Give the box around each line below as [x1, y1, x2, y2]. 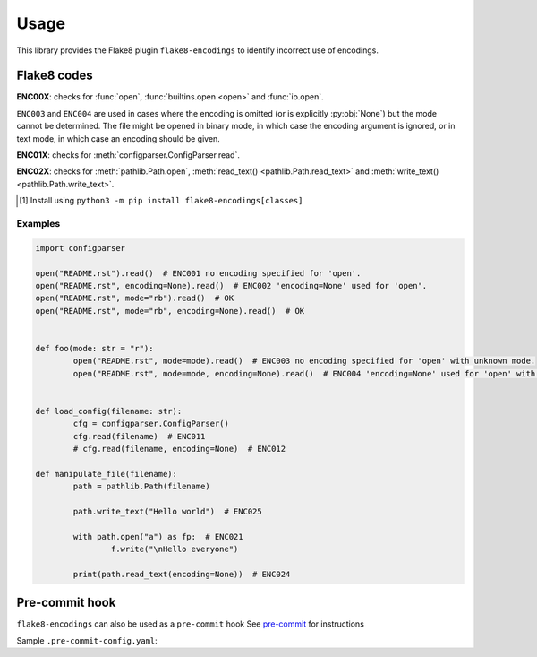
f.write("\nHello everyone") [110, 544, 239, 555]
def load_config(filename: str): [35, 406, 183, 416]
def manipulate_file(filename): [35, 469, 178, 479]
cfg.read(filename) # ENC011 [72, 431, 206, 441]
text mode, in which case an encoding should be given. [16, 133, 221, 143]
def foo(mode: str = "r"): [35, 343, 154, 353]
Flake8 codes [16, 68, 93, 83]
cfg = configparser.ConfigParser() [72, 419, 230, 429]
